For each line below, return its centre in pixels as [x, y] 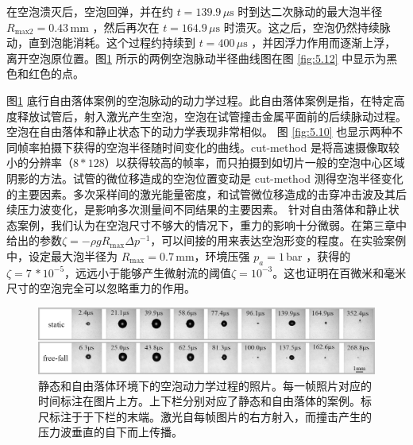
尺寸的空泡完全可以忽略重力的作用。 [101, 288]
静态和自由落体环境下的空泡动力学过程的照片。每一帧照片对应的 [205, 385]
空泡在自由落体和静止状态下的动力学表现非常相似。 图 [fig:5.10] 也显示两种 [199, 132]
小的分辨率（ [40, 163]
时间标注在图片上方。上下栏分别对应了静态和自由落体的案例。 [199, 401]
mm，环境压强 [213, 255]
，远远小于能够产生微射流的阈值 [148, 272]
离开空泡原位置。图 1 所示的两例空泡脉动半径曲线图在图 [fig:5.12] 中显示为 [197, 58]
